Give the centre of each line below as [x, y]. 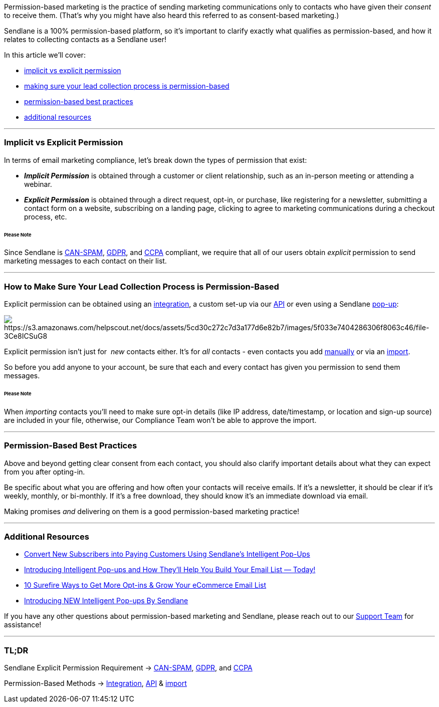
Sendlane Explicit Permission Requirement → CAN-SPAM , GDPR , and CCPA [128, 668]
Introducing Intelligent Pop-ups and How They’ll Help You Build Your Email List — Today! [170, 570]
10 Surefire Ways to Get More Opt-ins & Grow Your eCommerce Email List [145, 585]
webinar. [38, 184]
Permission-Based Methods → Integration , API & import [95, 683]
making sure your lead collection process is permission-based [127, 86]
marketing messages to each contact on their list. [85, 261]
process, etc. [46, 216]
